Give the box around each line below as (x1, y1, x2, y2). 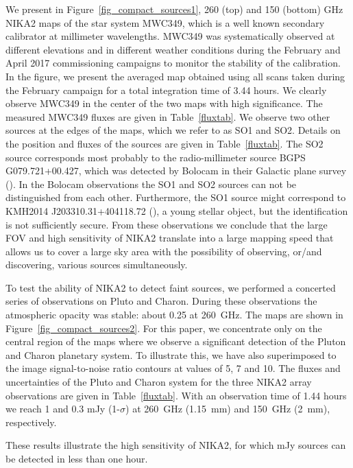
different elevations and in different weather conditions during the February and (5, 42, 341, 56)
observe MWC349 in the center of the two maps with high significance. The (5, 96, 323, 110)
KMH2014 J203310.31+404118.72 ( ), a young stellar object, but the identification (5, 203, 348, 218)
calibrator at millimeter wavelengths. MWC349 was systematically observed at (5, 29, 335, 43)
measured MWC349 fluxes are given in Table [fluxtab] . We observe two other (5, 109, 330, 124)
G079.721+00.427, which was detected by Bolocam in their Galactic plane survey (5, 163, 347, 178)
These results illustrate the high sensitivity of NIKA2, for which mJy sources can (5, 438, 346, 452)
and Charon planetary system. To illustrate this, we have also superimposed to (5, 347, 337, 362)
